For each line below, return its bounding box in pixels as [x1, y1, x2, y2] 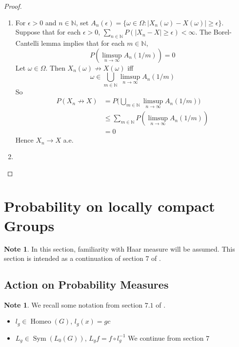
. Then [45, 62, 65, 73]
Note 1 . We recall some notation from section [4, 299, 142, 310]
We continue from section [128, 332, 204, 343]
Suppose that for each [15, 27, 81, 37]
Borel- [213, 27, 232, 37]
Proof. [4, 1, 22, 11]
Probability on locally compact [4, 196, 215, 216]
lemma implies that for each [41, 37, 125, 48]
